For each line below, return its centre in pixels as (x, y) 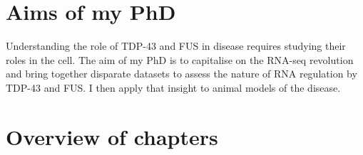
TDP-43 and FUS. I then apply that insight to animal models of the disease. (173, 87)
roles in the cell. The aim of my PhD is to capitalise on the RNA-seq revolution (180, 59)
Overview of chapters (112, 136)
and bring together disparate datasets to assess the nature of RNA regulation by (181, 74)
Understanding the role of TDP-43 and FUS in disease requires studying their (176, 46)
